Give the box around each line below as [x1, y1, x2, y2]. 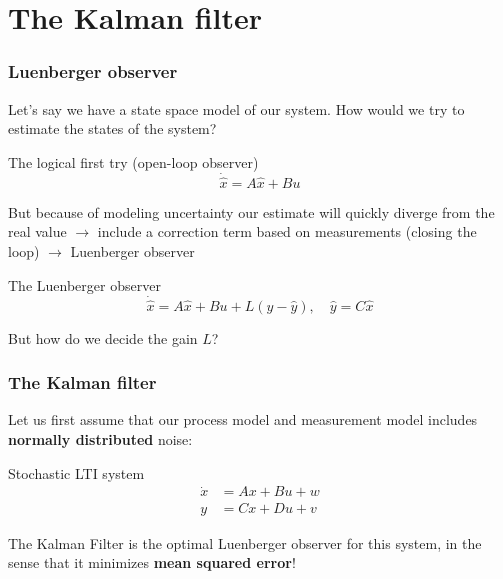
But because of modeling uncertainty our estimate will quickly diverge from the [8, 201, 495, 222]
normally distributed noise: [8, 429, 193, 450]
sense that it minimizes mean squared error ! [8, 552, 296, 573]
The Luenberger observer [8, 274, 161, 295]
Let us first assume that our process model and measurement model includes [8, 409, 478, 430]
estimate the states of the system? [8, 118, 217, 139]
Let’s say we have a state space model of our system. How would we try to [8, 98, 465, 119]
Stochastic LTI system [8, 462, 145, 483]
